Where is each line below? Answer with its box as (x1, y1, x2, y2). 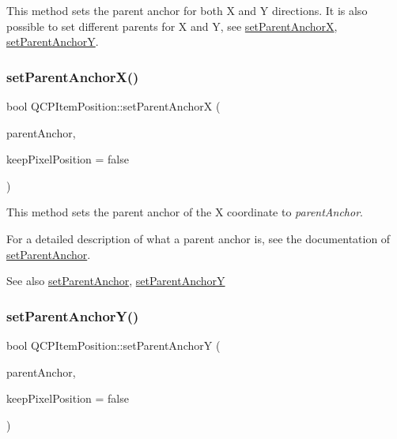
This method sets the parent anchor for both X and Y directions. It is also (6, 2, 368, 18)
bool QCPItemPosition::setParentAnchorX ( (6, 98, 221, 114)
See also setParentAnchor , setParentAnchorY (6, 272, 225, 289)
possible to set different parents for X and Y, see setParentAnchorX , (6, 17, 338, 34)
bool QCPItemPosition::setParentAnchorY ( (6, 336, 221, 353)
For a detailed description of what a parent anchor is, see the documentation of (6, 230, 391, 246)
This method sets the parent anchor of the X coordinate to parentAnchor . (6, 204, 363, 220)
